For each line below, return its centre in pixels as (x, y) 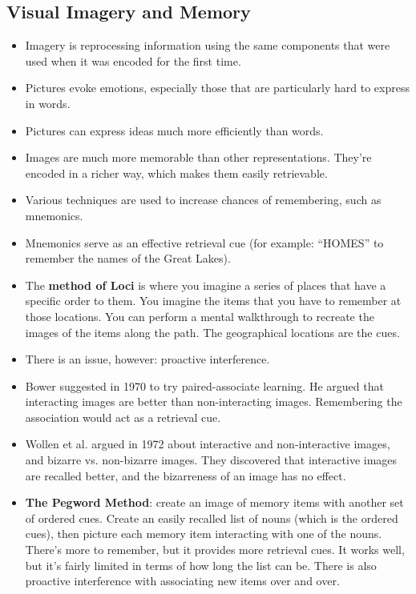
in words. (48, 103)
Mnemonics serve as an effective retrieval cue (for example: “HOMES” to (204, 242)
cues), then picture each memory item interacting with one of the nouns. (204, 534)
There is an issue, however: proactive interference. (147, 359)
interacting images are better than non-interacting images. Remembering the (214, 401)
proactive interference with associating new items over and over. (182, 581)
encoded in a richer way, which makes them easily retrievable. (176, 173)
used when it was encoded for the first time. (133, 60)
